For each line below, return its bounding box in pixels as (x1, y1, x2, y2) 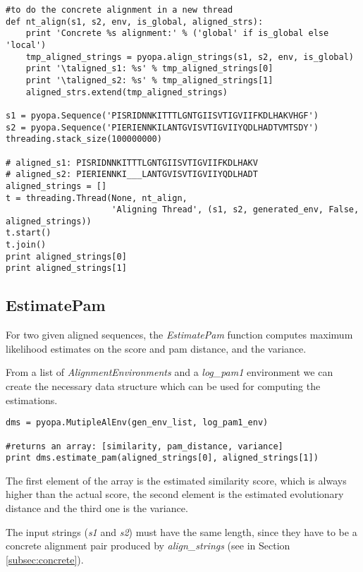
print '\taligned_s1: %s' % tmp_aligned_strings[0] (25, 63, 273, 74)
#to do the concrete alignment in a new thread (6, 5, 233, 15)
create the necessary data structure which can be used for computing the (6, 379, 321, 394)
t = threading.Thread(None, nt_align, (6, 193, 187, 203)
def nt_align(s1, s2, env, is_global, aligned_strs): (6, 16, 264, 27)
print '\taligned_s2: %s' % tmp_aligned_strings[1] (25, 75, 273, 85)
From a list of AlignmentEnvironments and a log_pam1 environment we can (6, 365, 333, 379)
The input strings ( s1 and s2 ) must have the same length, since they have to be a (6, 524, 357, 539)
